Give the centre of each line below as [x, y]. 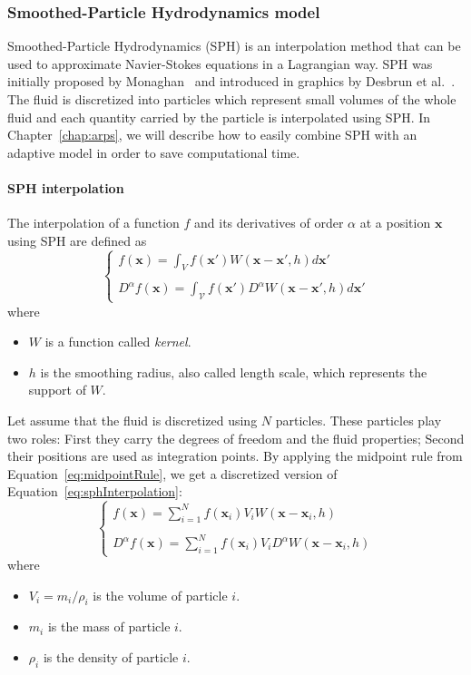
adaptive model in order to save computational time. [154, 152]
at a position [395, 223]
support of [57, 390]
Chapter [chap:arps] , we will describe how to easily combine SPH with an [212, 135]
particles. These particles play [358, 420]
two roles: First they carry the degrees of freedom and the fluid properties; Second [236, 438]
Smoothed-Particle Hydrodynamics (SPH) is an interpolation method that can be [234, 46]
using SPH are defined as [77, 240]
